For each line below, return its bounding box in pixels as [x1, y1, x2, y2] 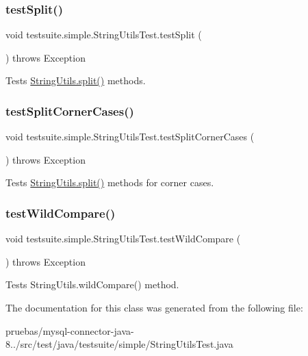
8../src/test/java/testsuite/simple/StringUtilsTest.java [5, 337, 233, 351]
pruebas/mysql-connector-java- [5, 323, 134, 338]
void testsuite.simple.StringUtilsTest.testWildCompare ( [5, 231, 241, 246]
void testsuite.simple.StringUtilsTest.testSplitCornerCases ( [5, 129, 255, 144]
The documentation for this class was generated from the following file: [5, 301, 303, 314]
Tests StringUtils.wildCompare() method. [5, 277, 179, 292]
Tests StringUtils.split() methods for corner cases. [5, 175, 214, 190]
